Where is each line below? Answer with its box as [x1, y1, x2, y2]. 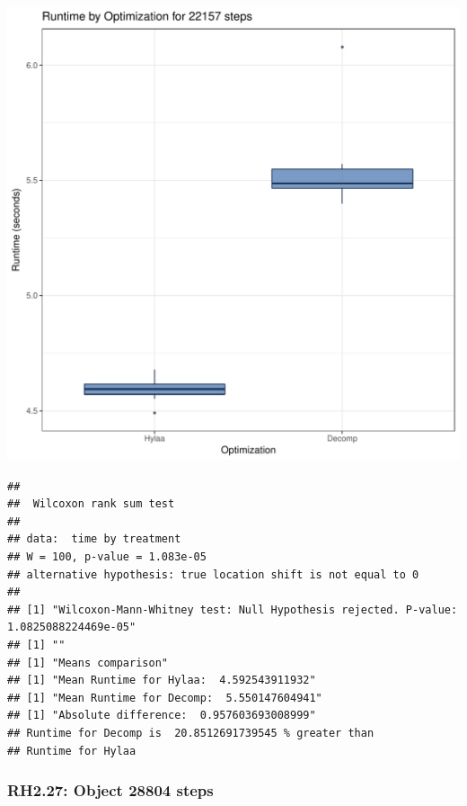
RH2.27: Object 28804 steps [7, 779, 214, 802]
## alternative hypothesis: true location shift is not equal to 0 [7, 568, 419, 581]
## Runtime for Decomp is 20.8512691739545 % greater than [7, 726, 374, 739]
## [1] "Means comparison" [7, 656, 168, 669]
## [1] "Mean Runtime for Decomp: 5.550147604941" [7, 691, 322, 704]
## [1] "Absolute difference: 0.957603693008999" [7, 709, 316, 722]
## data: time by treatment [7, 533, 181, 546]
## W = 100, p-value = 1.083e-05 [7, 550, 207, 563]
